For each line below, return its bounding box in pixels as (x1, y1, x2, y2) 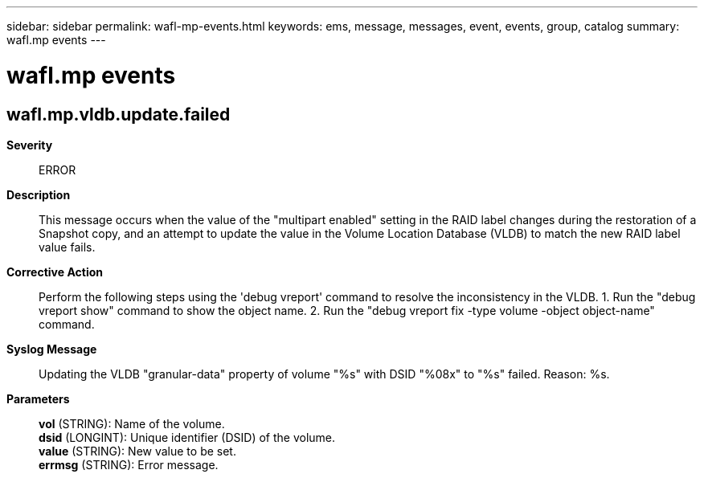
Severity (6, 137, 53, 152)
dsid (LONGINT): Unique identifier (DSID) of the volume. (39, 430, 336, 444)
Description (6, 187, 71, 202)
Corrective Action (6, 264, 103, 279)
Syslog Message (6, 341, 97, 356)
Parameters (6, 391, 70, 406)
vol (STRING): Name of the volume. (39, 416, 225, 431)
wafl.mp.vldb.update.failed (6, 104, 231, 125)
